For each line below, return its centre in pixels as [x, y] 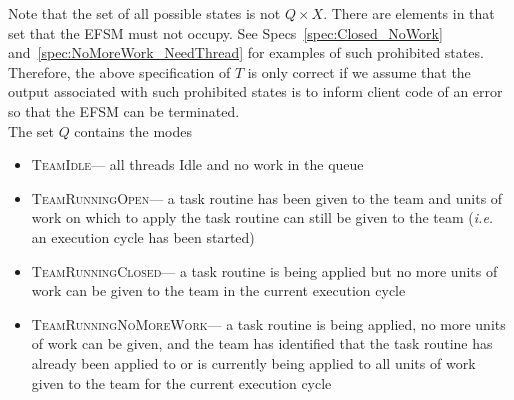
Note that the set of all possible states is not [144, 13]
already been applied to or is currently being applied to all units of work [253, 362]
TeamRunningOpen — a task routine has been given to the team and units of [267, 197]
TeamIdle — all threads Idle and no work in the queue [197, 164]
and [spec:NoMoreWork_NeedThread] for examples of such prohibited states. [246, 52]
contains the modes [133, 130]
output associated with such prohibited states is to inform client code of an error [255, 91]
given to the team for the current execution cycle [181, 382]
